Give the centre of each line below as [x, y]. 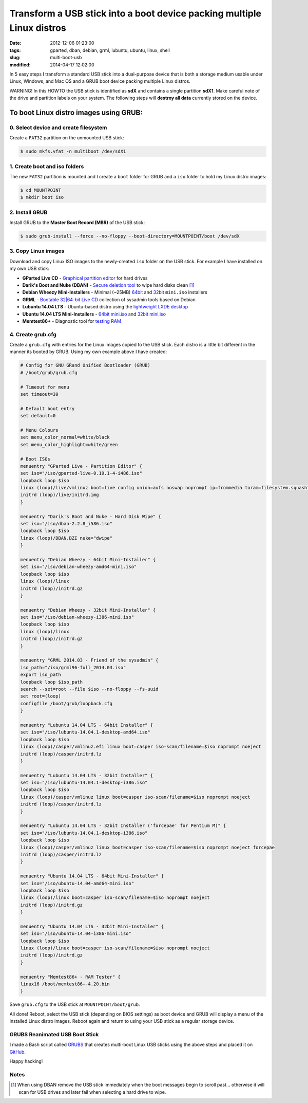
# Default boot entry [47, 408]
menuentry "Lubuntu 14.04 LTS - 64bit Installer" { [87, 725]
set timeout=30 [39, 394]
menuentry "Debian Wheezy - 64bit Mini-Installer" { [88, 559]
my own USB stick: [30, 269]
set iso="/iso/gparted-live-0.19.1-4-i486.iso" [81, 473]
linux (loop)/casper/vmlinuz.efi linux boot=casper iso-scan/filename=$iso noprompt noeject [141, 747]
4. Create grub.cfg [33, 334]
